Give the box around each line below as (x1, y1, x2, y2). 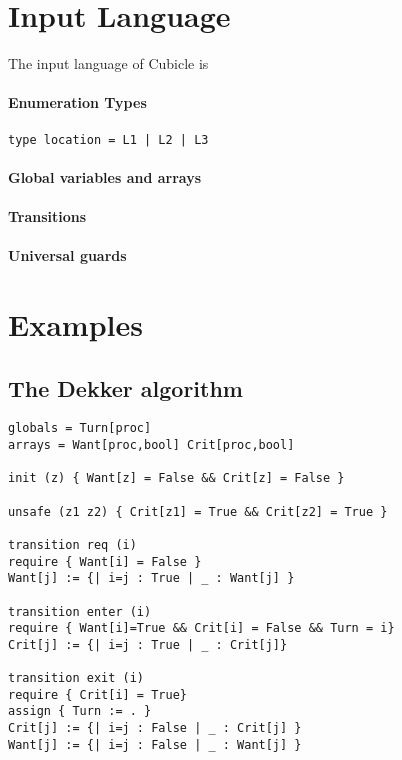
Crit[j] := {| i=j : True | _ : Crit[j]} (8, 637, 288, 652)
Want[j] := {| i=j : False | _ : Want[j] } (8, 737, 302, 752)
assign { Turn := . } (8, 704, 152, 719)
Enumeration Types (8, 92, 147, 113)
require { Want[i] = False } (8, 554, 202, 569)
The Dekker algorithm (8, 372, 243, 403)
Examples (8, 303, 143, 344)
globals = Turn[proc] (8, 421, 152, 436)
